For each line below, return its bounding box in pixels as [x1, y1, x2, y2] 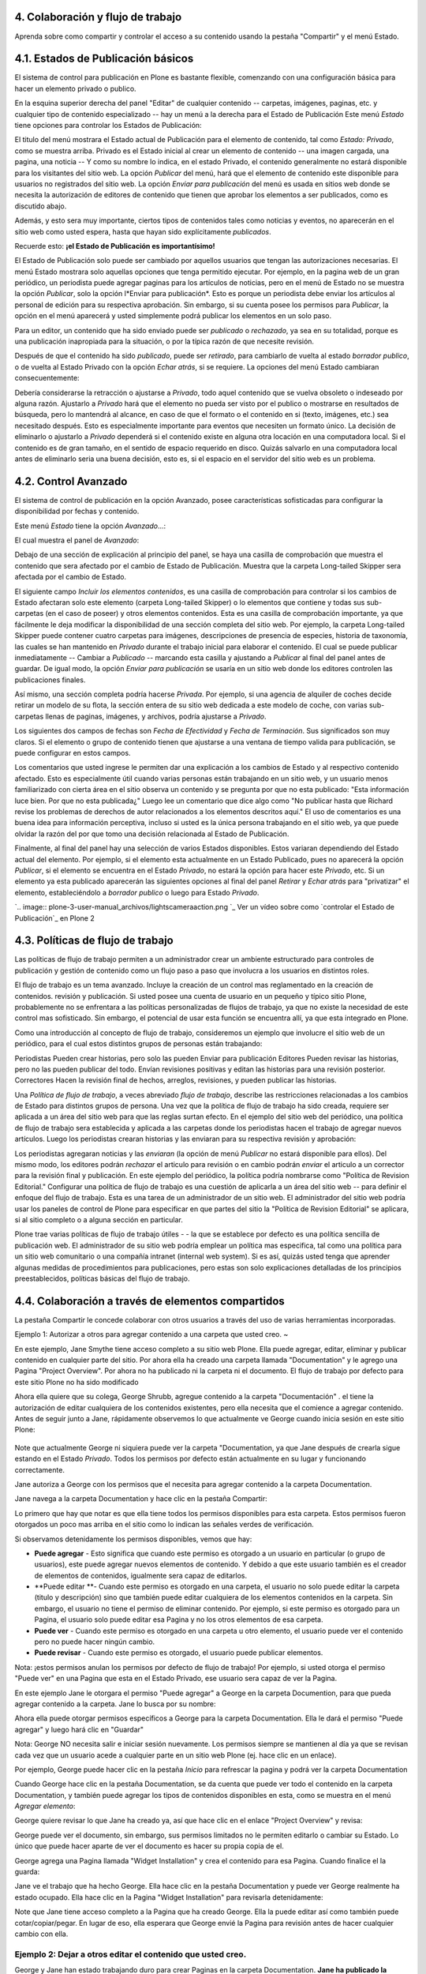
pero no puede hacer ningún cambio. [34, 1637, 155, 1646]
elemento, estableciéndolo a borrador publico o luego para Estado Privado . [14, 888, 260, 897]
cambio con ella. [14, 1929, 69, 1938]
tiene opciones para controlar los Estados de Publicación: [14, 120, 202, 129]
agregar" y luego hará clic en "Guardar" [14, 1724, 144, 1734]
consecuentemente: [14, 373, 80, 383]
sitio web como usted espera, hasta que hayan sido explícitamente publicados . [14, 227, 271, 236]
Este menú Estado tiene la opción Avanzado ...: [14, 521, 166, 531]
